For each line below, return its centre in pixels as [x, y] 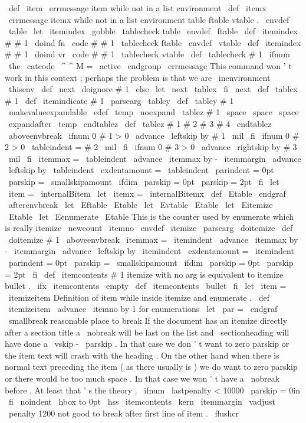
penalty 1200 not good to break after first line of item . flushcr [124, 413]
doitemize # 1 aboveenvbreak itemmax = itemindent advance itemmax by [153, 239]
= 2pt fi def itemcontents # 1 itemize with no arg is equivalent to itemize [144, 274]
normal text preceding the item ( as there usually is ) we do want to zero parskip [151, 367]
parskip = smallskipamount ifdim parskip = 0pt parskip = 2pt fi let [144, 181]
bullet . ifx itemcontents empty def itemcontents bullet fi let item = [146, 286]
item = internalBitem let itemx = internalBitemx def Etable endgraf [147, 193]
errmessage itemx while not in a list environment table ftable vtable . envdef [149, 19]
